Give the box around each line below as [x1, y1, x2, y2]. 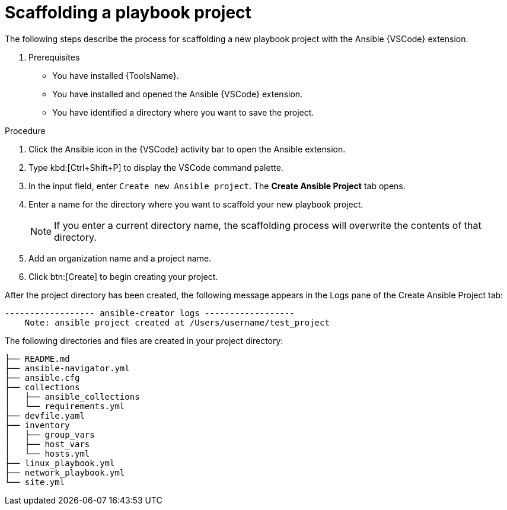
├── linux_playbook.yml [5, 458, 115, 468]
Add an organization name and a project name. [28, 253, 212, 263]
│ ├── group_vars [5, 429, 95, 439]
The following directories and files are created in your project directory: [5, 335, 283, 346]
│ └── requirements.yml [5, 401, 125, 411]
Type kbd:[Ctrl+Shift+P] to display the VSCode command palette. [28, 162, 283, 173]
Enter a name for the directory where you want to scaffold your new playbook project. [28, 199, 363, 209]
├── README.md [5, 353, 70, 364]
